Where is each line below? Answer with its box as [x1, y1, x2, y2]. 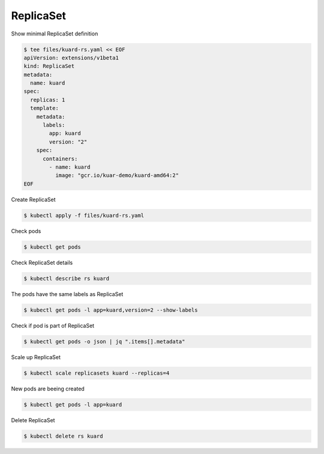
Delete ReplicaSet [11, 416, 55, 423]
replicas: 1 [30, 96, 65, 103]
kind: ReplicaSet [23, 63, 75, 70]
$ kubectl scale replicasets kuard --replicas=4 [23, 369, 170, 377]
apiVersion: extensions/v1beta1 [23, 54, 119, 61]
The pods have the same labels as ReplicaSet [11, 290, 124, 297]
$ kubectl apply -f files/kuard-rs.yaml [23, 212, 144, 219]
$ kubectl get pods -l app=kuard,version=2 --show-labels [23, 306, 198, 313]
